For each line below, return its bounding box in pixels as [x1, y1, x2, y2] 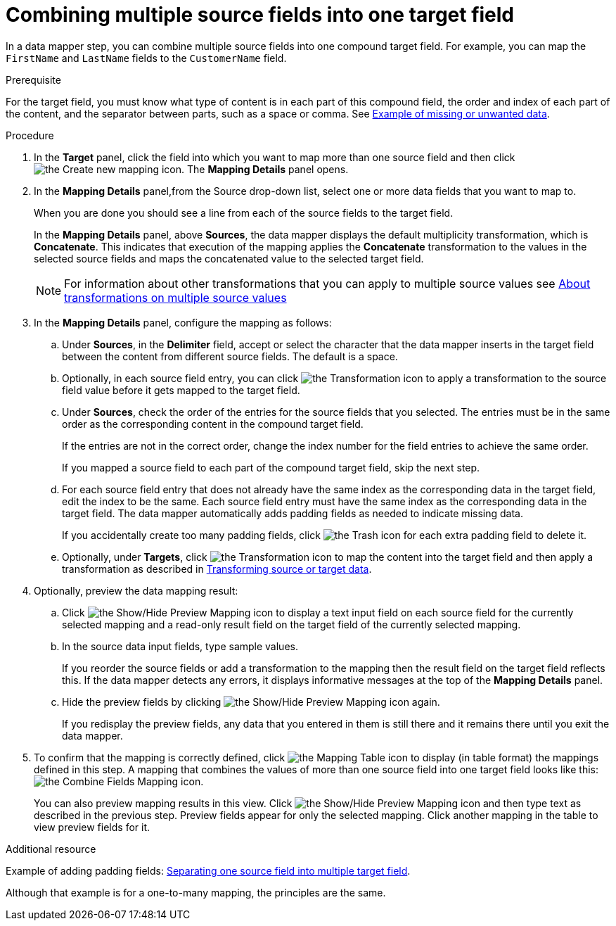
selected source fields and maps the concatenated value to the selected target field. [34, 252, 424, 265]
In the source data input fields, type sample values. [62, 640, 298, 652]
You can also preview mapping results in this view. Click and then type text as [34, 797, 582, 809]
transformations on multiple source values [64, 290, 287, 305]
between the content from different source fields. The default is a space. [62, 350, 398, 362]
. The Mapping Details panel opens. [181, 163, 349, 175]
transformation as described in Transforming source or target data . [62, 562, 372, 575]
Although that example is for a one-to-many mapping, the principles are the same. [6, 886, 386, 899]
